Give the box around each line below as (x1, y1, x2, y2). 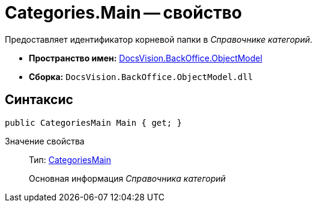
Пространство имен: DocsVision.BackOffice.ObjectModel (29, 52, 262, 63)
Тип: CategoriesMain (29, 154, 111, 165)
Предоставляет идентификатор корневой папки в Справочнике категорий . (5, 34, 313, 45)
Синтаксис (5, 92, 73, 108)
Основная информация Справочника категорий (29, 173, 226, 184)
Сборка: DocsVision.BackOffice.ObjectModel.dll (29, 71, 253, 82)
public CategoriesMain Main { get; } (5, 117, 183, 128)
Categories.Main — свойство (5, 2, 242, 23)
